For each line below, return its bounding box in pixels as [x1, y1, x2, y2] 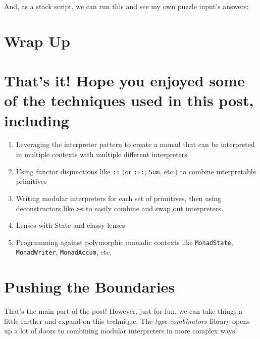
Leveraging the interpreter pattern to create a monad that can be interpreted [16, 139, 255, 150]
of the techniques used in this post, [4, 90, 254, 111]
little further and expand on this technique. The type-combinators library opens [4, 315, 250, 326]
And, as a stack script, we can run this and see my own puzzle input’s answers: [4, 1, 249, 11]
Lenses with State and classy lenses [16, 220, 125, 230]
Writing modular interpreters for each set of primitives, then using [16, 192, 222, 203]
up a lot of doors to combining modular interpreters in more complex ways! [4, 325, 237, 336]
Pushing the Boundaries [4, 276, 175, 297]
